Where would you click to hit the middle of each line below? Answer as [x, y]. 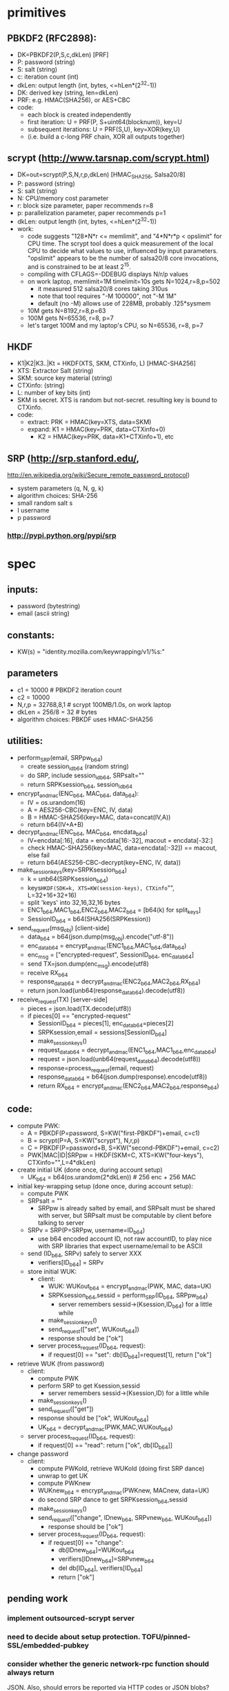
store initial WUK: [52, 1272]
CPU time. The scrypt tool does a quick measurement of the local [120, 243]
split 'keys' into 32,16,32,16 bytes [74, 902]
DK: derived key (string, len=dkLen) [68, 92]
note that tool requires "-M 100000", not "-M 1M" [107, 296]
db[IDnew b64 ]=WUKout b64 [96, 1551]
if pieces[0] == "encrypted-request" [79, 1016]
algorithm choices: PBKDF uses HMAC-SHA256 [85, 719]
